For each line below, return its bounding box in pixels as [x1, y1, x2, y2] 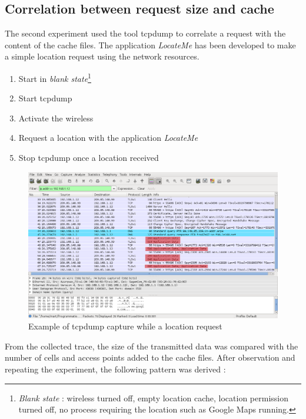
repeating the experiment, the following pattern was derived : [5, 363, 226, 375]
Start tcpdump [18, 92, 72, 104]
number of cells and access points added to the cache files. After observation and [5, 351, 295, 364]
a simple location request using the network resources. [5, 50, 199, 62]
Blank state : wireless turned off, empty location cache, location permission [18, 391, 289, 404]
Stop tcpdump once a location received [18, 151, 159, 164]
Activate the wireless [18, 111, 94, 124]
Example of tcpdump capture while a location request [28, 320, 222, 332]
